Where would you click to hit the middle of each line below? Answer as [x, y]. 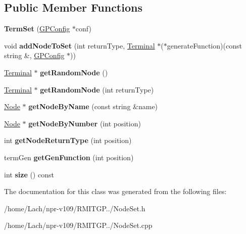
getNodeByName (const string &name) [93, 106]
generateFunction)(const [204, 45]
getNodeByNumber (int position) [85, 123]
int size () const [29, 174]
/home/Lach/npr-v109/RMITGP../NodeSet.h [75, 208]
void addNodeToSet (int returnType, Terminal [80, 45]
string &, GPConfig [34, 55]
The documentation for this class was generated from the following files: [115, 191]
